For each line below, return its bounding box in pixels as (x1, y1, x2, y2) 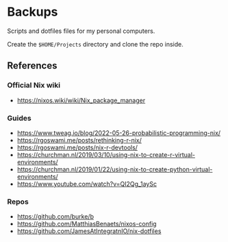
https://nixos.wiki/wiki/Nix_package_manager (16, 96, 146, 104)
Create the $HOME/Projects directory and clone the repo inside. (7, 40, 183, 48)
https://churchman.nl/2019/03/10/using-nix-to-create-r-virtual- (16, 150, 195, 158)
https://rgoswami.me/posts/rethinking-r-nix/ (16, 136, 142, 144)
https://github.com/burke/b (16, 213, 94, 221)
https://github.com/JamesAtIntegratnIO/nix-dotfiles (16, 227, 162, 235)
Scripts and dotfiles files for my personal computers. (7, 27, 155, 35)
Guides (7, 113, 32, 123)
